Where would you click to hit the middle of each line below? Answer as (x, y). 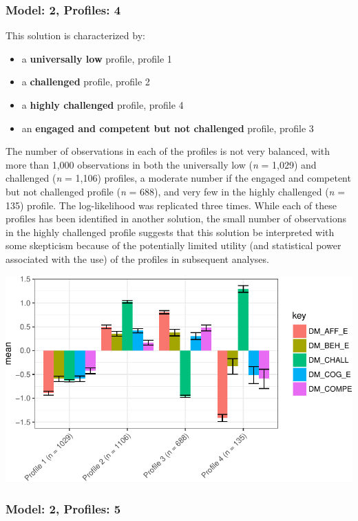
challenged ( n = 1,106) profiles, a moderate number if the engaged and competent (178, 178)
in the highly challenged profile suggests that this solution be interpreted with (170, 232)
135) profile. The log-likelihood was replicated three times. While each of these (171, 205)
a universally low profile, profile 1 (97, 58)
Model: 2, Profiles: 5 (63, 508)
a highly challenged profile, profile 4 (103, 105)
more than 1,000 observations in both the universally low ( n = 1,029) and (161, 164)
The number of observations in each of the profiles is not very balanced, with (168, 151)
